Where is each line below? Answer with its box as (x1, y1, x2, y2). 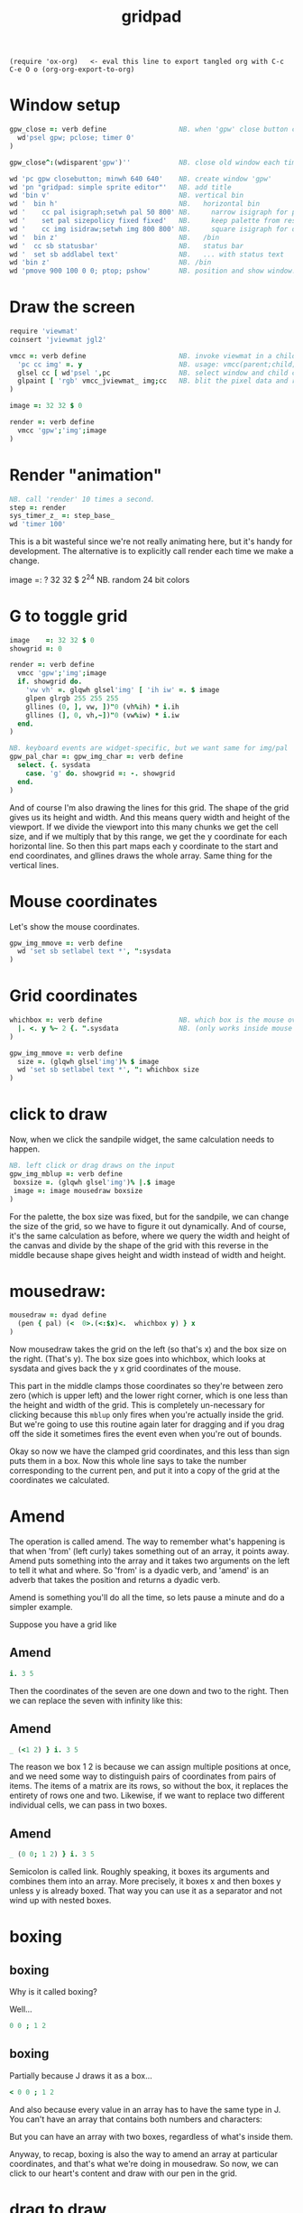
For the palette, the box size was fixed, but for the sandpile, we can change (9, 1211, 289, 1222)
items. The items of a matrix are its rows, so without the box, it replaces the (9, 1781, 289, 1792)
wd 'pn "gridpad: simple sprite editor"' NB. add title (9, 182, 232, 191)
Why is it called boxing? (9, 1986, 97, 1997)
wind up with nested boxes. (9, 1895, 112, 1906)
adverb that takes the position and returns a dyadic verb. (9, 1575, 221, 1586)
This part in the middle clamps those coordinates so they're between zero (9, 1381, 284, 1392)
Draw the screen (9, 297, 135, 318)
